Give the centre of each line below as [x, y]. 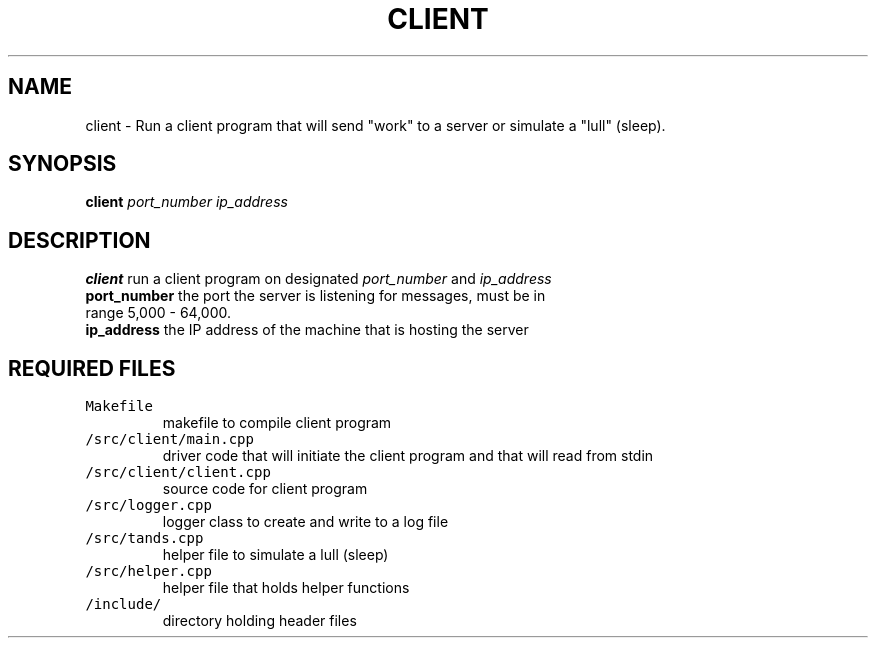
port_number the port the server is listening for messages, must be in [315, 296]
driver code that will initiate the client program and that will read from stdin [408, 456]
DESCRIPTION [79, 240]
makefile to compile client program [277, 423]
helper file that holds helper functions [286, 588]
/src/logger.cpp [148, 505]
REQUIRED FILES [92, 368]
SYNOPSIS [62, 164]
